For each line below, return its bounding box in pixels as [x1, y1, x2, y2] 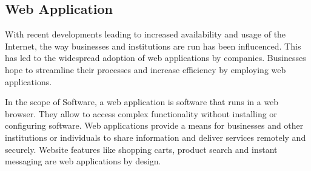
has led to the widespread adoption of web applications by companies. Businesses [5, 51, 306, 64]
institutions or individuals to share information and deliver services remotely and [5, 131, 306, 143]
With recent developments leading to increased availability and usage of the [5, 28, 286, 40]
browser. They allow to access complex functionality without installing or [5, 107, 277, 120]
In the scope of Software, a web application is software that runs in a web [5, 95, 279, 108]
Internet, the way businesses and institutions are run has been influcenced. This [5, 39, 301, 52]
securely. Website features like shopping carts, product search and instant [5, 143, 278, 155]
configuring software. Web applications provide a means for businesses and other [5, 119, 304, 132]
